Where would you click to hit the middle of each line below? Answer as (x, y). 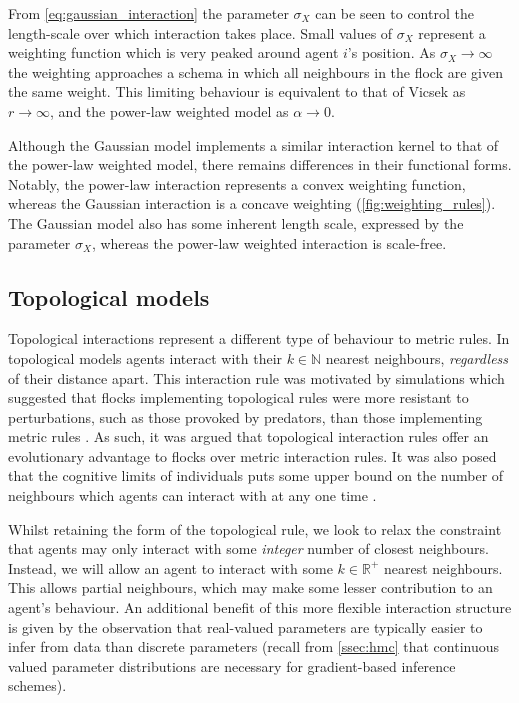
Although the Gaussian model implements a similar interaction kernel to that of (253, 144)
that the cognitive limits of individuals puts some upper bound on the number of (256, 475)
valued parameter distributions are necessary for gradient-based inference (232, 665)
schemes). (37, 685)
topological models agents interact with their (145, 357)
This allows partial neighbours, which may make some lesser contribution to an (250, 587)
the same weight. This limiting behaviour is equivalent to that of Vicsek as (237, 91)
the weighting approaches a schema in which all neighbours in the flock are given (255, 71)
